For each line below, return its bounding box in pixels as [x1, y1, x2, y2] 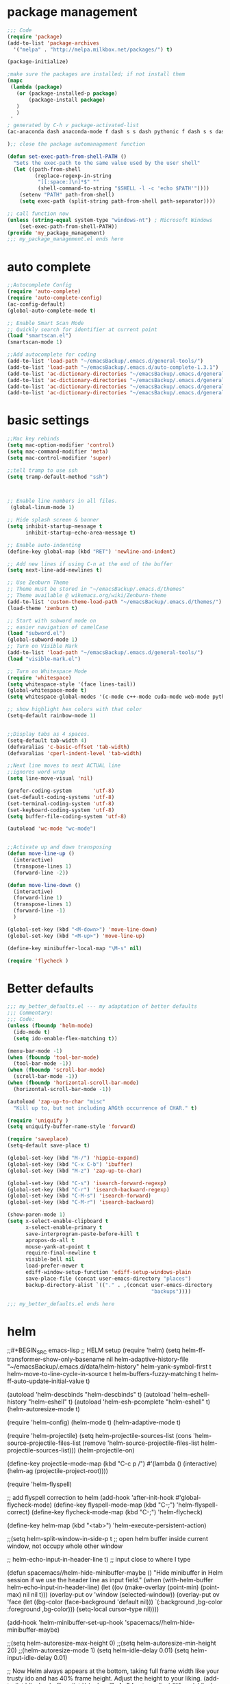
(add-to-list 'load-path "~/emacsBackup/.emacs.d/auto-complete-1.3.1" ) [7, 363, 219, 371]
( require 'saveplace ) [7, 1136, 69, 1143]
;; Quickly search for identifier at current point [7, 326, 157, 333]
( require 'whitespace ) [7, 674, 72, 681]
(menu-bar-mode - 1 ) [7, 1047, 63, 1055]
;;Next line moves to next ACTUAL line [7, 762, 121, 770]
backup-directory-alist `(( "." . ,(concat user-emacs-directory [25, 1281, 213, 1288]
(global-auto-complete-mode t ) [7, 307, 97, 314]
